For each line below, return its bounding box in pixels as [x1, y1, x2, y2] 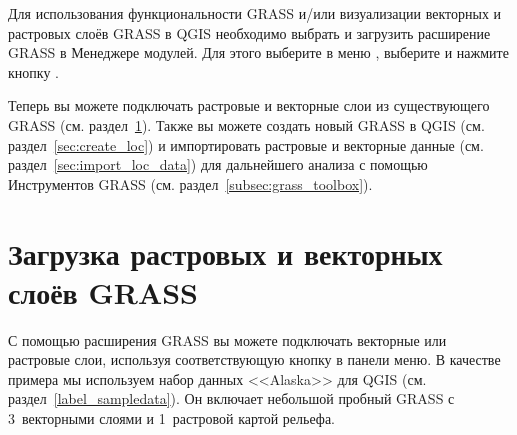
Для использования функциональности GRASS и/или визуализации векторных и [8, 3, 502, 23]
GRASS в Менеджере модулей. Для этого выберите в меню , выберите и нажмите [8, 42, 509, 63]
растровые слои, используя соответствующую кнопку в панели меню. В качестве [8, 349, 501, 370]
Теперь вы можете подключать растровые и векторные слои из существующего [8, 95, 490, 116]
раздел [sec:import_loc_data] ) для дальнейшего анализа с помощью [8, 154, 428, 175]
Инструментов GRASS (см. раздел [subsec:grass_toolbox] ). [8, 173, 373, 194]
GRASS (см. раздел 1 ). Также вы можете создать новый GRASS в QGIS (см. [8, 114, 485, 135]
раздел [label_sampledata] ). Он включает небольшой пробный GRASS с [8, 388, 455, 409]
